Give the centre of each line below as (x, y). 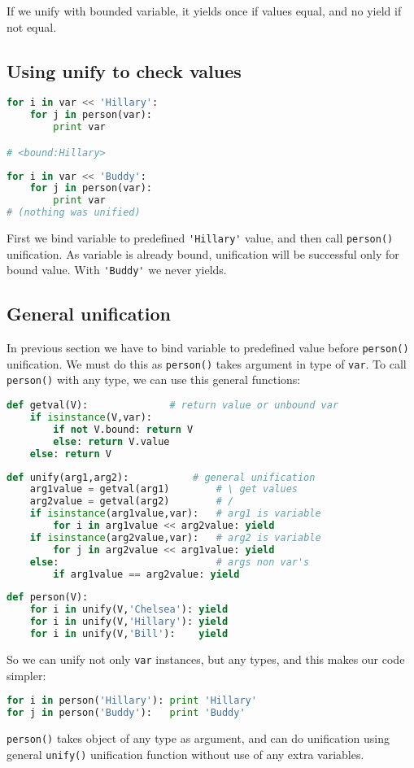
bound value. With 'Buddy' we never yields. (117, 270)
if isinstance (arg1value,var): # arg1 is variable (175, 514)
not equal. (32, 26)
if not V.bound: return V (123, 429)
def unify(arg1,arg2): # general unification (161, 477)
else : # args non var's (170, 562)
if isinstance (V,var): (91, 417)
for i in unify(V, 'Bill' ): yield (129, 634)
